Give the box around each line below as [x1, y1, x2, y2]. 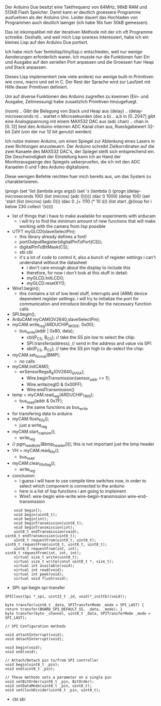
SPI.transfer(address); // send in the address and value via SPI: [26, 341, 152, 346]
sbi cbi [19, 249, 33, 255]
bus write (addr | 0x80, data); [19, 328, 74, 335]
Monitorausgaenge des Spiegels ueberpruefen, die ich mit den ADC [5, 159, 141, 164]
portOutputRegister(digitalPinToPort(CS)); [19, 239, 103, 245]
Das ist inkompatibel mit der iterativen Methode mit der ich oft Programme [5, 29, 153, 35]
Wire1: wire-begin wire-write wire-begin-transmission [19, 493, 127, 499]
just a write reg [19, 422, 47, 429]
